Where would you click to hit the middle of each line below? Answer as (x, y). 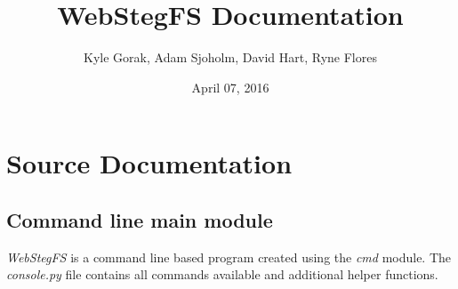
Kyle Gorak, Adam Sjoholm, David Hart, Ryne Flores (230, 57)
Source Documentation (149, 163)
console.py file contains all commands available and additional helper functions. (222, 274)
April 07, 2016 (230, 87)
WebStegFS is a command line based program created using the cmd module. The (229, 257)
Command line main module (140, 219)
